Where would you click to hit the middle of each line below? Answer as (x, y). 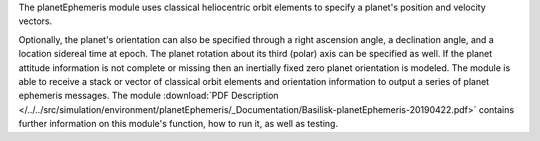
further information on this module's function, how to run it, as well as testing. (178, 124)
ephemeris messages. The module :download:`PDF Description (148, 96)
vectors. (35, 21)
